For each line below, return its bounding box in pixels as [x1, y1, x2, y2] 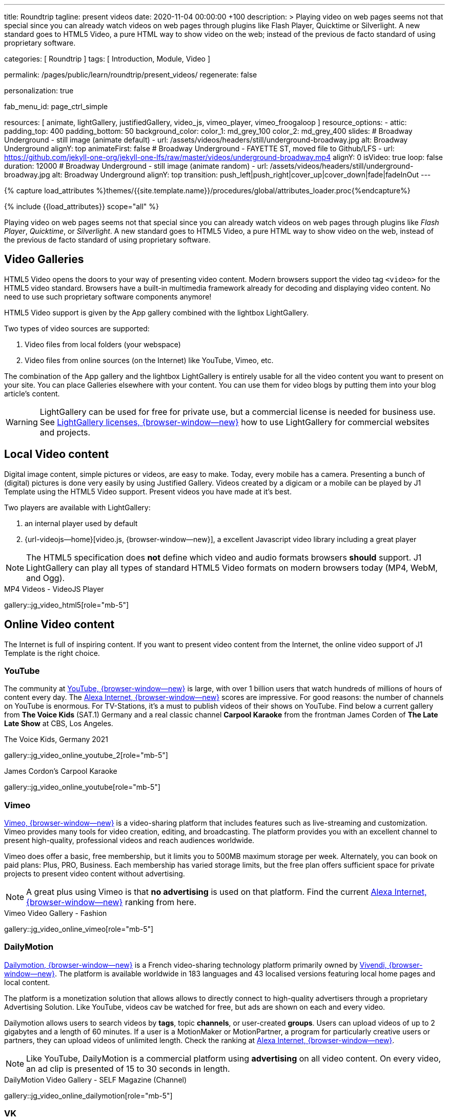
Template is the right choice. [4, 648, 100, 657]
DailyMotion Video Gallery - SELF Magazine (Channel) [4, 1075, 187, 1084]
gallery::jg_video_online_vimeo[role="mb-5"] [4, 925, 154, 934]
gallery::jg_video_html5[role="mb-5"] [4, 600, 129, 609]
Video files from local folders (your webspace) [25, 339, 181, 349]
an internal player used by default [25, 518, 138, 528]
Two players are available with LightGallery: [4, 503, 151, 512]
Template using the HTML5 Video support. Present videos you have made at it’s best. [4, 487, 292, 496]
